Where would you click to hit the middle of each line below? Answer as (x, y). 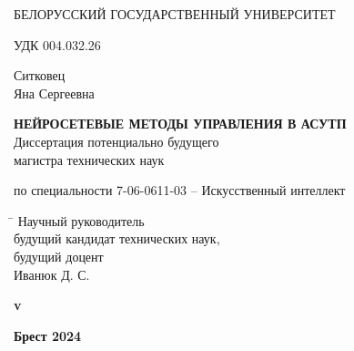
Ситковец (40, 75)
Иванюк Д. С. (52, 274)
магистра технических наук (89, 159)
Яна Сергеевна (54, 93)
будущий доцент (59, 256)
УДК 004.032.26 (57, 44)
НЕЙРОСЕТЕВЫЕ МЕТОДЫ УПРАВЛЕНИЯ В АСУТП (180, 124)
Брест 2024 (48, 335)
